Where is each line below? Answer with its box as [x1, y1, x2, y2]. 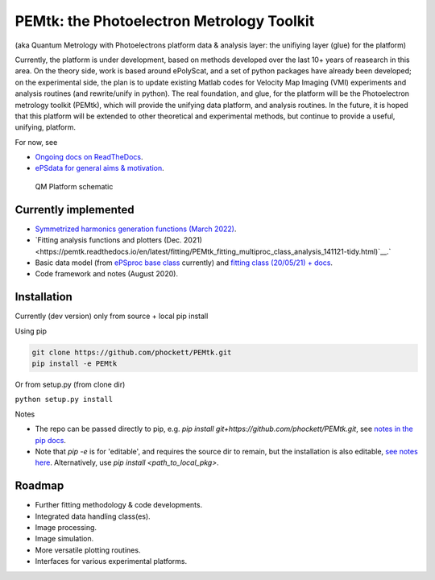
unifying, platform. [14, 122, 77, 132]
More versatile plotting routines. [35, 545, 141, 555]
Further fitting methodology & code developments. [35, 500, 203, 510]
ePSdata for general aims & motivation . [35, 164, 164, 173]
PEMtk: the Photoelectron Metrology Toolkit [14, 12, 315, 30]
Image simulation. [35, 534, 94, 544]
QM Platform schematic [35, 181, 114, 191]
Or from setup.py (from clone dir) [14, 379, 126, 389]
